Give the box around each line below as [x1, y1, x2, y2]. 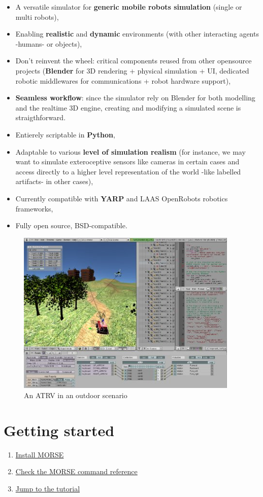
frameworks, [15, 203, 53, 214]
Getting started [4, 419, 115, 440]
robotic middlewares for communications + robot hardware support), [15, 75, 231, 86]
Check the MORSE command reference [15, 466, 138, 477]
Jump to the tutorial [15, 483, 80, 493]
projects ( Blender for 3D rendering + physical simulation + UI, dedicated [15, 65, 249, 76]
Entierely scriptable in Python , [15, 129, 115, 139]
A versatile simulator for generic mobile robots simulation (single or [15, 2, 242, 12]
